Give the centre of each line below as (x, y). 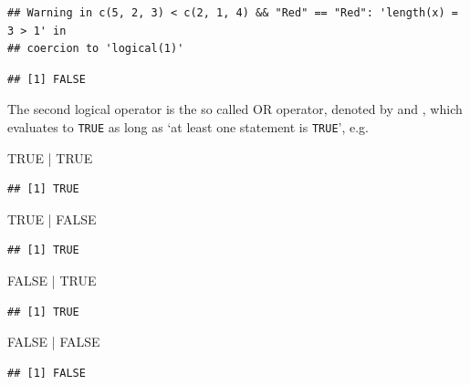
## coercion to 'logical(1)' (96, 49)
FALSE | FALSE (54, 342)
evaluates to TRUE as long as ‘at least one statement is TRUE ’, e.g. (188, 126)
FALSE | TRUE (52, 280)
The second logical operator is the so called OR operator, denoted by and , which (235, 109)
